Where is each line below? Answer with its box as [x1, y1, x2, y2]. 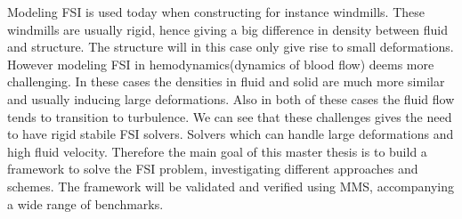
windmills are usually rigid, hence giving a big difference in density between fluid [7, 20, 449, 38]
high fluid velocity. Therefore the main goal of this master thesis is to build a [7, 142, 427, 160]
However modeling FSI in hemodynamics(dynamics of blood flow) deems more [7, 54, 434, 73]
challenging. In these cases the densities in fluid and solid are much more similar [7, 72, 445, 91]
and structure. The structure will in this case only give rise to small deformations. [7, 37, 454, 56]
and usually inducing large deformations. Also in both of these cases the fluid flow [7, 89, 455, 108]
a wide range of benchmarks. [7, 194, 164, 213]
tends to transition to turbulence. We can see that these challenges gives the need [7, 107, 452, 126]
